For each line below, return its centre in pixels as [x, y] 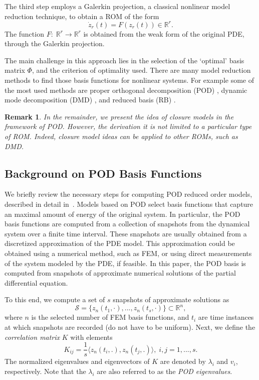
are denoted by [183, 361]
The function [24, 33]
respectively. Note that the [45, 371]
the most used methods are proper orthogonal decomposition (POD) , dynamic [126, 90]
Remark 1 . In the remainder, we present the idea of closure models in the [119, 116]
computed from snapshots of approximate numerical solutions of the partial [120, 273]
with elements [91, 337]
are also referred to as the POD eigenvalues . [165, 371]
